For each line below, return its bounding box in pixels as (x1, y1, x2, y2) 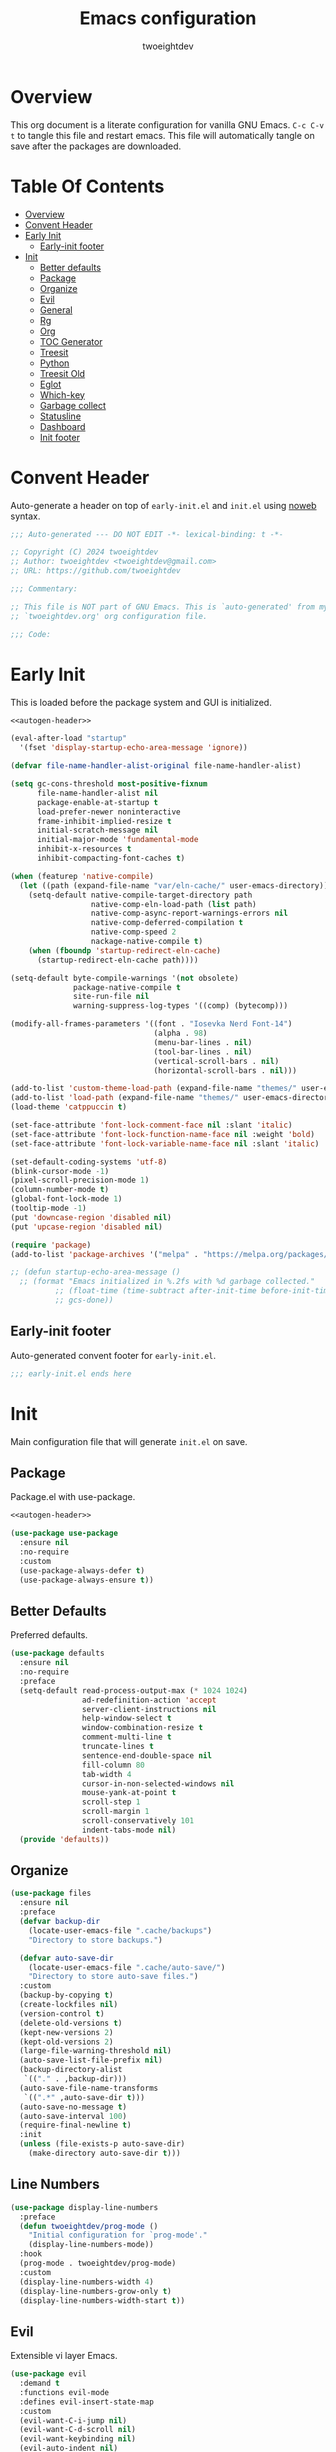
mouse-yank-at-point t (81, 1788, 177, 1798)
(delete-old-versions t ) (19, 2018, 123, 2028)
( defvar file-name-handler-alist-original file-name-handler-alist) (10, 761, 302, 771)
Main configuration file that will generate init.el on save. (10, 1435, 248, 1447)
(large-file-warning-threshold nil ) (19, 2046, 172, 2056)
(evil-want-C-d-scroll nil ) (19, 2425, 137, 2435)
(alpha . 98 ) (153, 1028, 208, 1038)
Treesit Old (39, 367, 86, 379)
